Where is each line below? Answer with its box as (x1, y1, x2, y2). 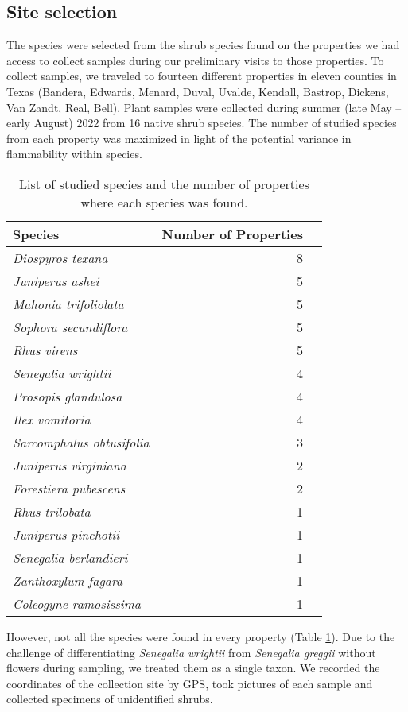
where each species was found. (80, 192, 248, 211)
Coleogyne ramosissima (13, 594, 141, 613)
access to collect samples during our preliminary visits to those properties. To (6, 52, 384, 68)
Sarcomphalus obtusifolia (13, 432, 150, 451)
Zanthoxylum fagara (13, 571, 123, 590)
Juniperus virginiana (13, 455, 126, 474)
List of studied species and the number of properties (19, 174, 309, 193)
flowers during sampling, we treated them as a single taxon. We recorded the (6, 660, 380, 676)
